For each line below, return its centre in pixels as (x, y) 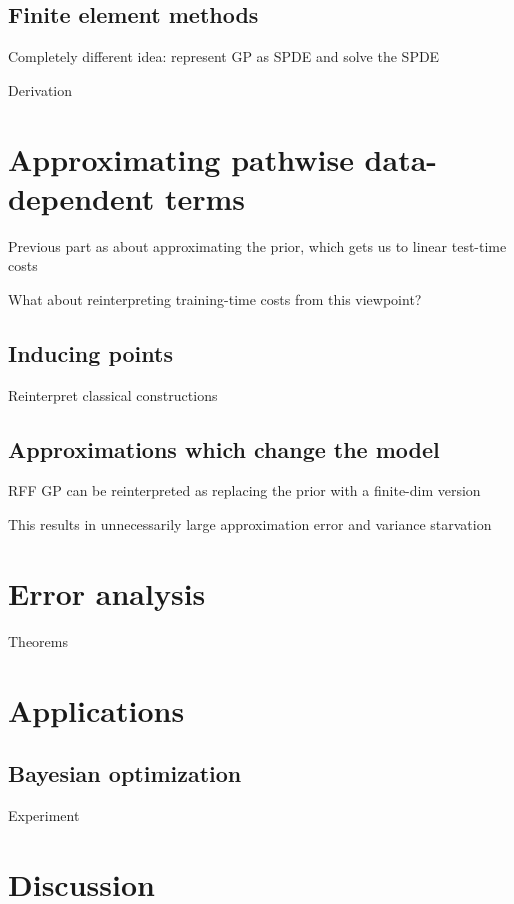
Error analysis (107, 592)
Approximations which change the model (224, 448)
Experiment (44, 814)
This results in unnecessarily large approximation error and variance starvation (250, 524)
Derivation (40, 89)
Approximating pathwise (181, 158)
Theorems (38, 640)
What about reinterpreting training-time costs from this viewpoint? (215, 298)
